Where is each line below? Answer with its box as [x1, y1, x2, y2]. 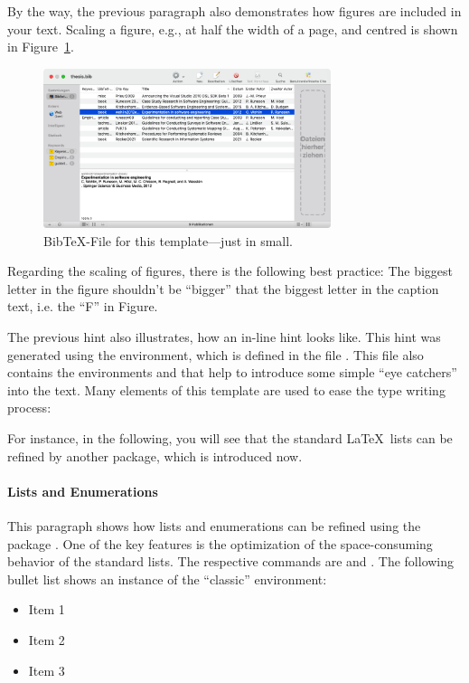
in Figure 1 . [7, 37, 74, 56]
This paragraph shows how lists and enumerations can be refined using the [7, 517, 421, 535]
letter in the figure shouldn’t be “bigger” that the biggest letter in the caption [7, 279, 439, 298]
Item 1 [28, 600, 65, 619]
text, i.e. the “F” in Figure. [7, 297, 158, 316]
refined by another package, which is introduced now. [7, 446, 303, 465]
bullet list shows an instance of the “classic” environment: [7, 569, 327, 588]
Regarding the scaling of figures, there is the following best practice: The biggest [7, 261, 454, 280]
